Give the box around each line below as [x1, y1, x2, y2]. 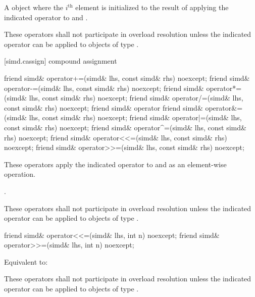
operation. [4, 169, 35, 179]
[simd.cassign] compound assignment [4, 56, 117, 66]
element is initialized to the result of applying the [75, 2, 229, 12]
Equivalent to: [4, 256, 48, 267]
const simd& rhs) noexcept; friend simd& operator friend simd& [4, 102, 203, 113]
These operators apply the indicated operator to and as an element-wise [4, 159, 227, 169]
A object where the [4, 2, 64, 12]
